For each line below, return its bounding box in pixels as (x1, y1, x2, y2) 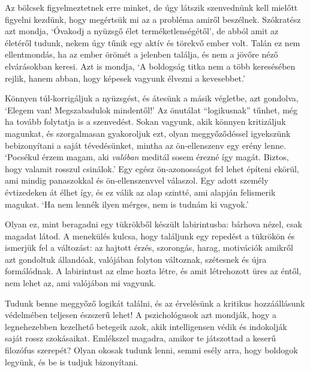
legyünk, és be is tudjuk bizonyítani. (5, 355, 139, 368)
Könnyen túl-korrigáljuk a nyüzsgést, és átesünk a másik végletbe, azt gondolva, (5, 92, 299, 104)
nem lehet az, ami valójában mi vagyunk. (5, 277, 156, 289)
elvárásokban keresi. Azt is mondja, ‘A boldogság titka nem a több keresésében (5, 59, 296, 72)
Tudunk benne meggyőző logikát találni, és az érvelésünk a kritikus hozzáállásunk (5, 296, 305, 309)
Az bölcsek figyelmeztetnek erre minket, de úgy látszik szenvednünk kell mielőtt (5, 1, 298, 13)
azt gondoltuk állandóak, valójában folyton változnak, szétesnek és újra (5, 253, 267, 265)
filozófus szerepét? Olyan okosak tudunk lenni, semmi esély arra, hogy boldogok (5, 344, 298, 356)
